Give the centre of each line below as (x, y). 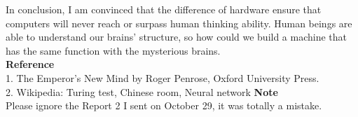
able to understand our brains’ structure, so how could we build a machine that (177, 37)
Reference (30, 64)
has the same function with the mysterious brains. (113, 50)
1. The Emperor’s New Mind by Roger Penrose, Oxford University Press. (163, 77)
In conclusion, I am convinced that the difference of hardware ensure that (164, 9)
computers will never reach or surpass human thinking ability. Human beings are (179, 23)
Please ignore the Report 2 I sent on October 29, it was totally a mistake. (164, 105)
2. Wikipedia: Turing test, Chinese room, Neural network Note (142, 91)
